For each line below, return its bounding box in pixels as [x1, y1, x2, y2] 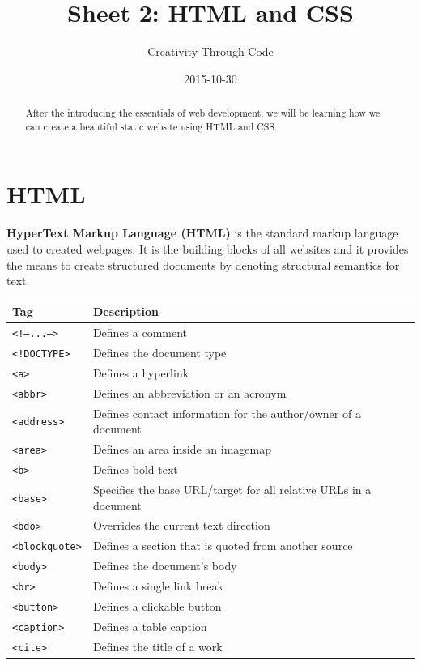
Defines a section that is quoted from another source [92, 537, 353, 554]
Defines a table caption [92, 617, 207, 634]
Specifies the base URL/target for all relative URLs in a [92, 480, 372, 497]
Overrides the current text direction [92, 517, 270, 534]
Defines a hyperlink [92, 364, 189, 381]
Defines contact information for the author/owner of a [92, 404, 361, 421]
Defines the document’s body [92, 557, 237, 574]
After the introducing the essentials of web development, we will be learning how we [25, 106, 381, 120]
